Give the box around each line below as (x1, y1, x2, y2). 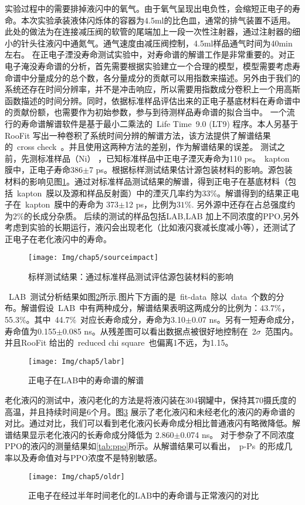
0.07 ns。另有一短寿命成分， (191, 313, 299, 325)
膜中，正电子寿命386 (5, 163, 83, 176)
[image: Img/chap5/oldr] (28, 472, 125, 481)
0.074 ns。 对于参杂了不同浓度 (180, 428, 294, 440)
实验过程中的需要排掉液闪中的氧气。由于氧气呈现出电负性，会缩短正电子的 (5, 2, 292, 14)
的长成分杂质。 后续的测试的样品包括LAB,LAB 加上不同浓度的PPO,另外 (23, 209, 300, 222)
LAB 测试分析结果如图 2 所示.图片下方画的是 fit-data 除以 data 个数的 (8, 290, 276, 302)
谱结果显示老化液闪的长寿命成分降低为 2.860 (5, 428, 174, 440)
